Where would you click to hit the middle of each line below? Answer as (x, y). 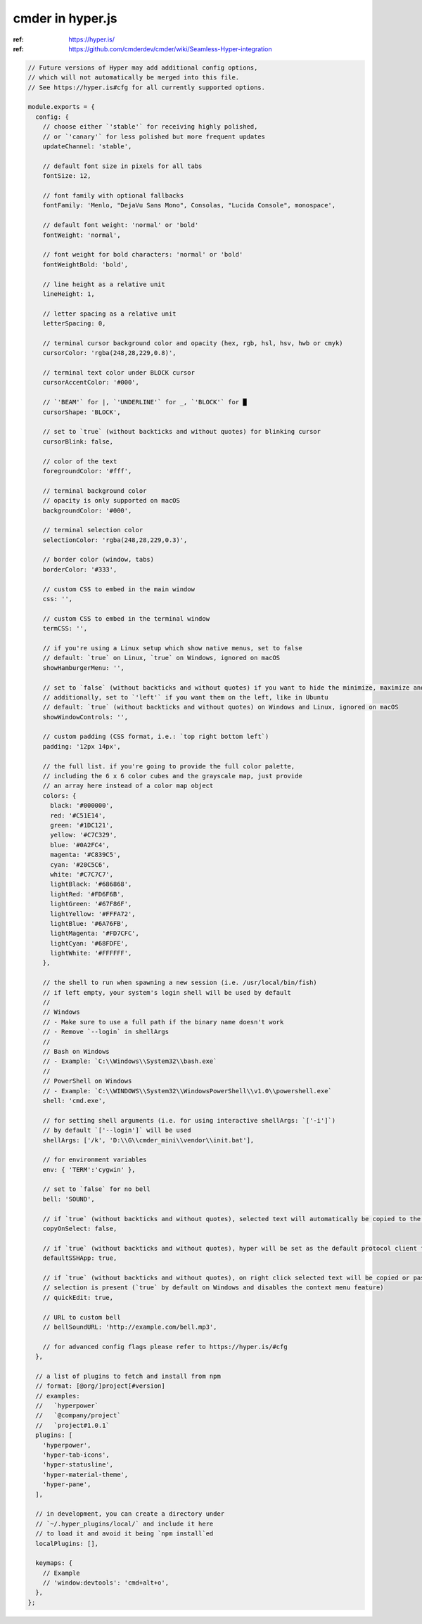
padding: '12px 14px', (82, 746)
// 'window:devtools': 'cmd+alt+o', (105, 1583)
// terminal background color (95, 491)
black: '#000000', (82, 806)
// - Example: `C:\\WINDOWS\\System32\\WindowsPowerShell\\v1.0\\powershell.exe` (187, 1091)
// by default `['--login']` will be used (117, 1130)
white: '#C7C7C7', (82, 874)
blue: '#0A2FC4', (80, 845)
